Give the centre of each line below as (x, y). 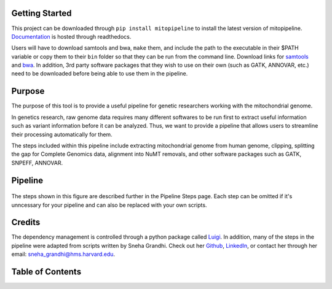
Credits (26, 222)
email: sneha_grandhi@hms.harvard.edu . (63, 254)
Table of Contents (46, 272)
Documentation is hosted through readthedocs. (71, 36)
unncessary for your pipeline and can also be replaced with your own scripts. (109, 205)
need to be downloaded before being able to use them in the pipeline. (100, 74)
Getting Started (41, 13)
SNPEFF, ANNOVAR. (37, 163)
